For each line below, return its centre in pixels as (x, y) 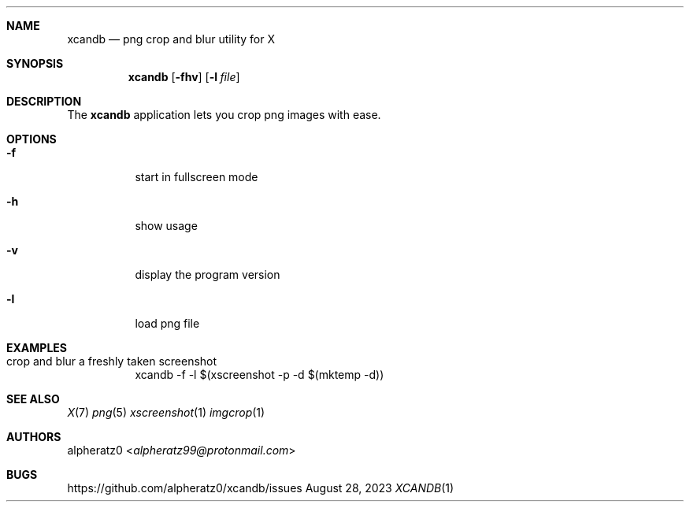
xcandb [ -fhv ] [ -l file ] (184, 77)
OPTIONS (32, 139)
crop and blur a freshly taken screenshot (112, 361)
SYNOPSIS (35, 63)
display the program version (208, 274)
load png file (167, 323)
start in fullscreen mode (197, 177)
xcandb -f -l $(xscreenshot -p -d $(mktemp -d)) (260, 375)
